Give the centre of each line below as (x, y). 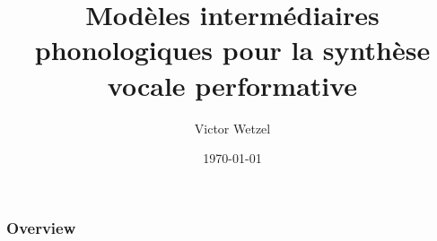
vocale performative (232, 85)
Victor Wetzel (232, 128)
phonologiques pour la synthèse (232, 50)
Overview (41, 227)
